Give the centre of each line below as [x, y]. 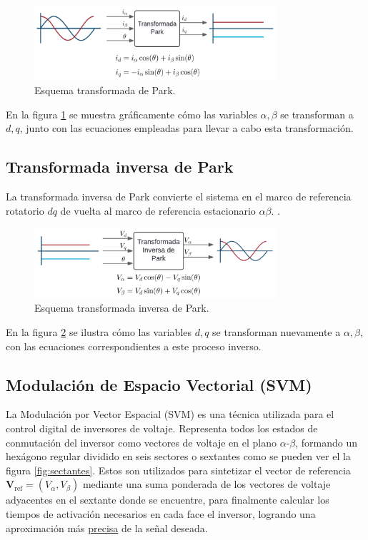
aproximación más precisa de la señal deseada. [107, 528]
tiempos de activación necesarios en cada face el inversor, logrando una [161, 513]
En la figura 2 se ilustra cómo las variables [99, 331]
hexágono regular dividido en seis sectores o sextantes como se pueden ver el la [178, 456]
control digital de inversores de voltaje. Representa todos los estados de [162, 428]
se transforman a [317, 114]
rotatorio [25, 210]
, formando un [327, 442]
